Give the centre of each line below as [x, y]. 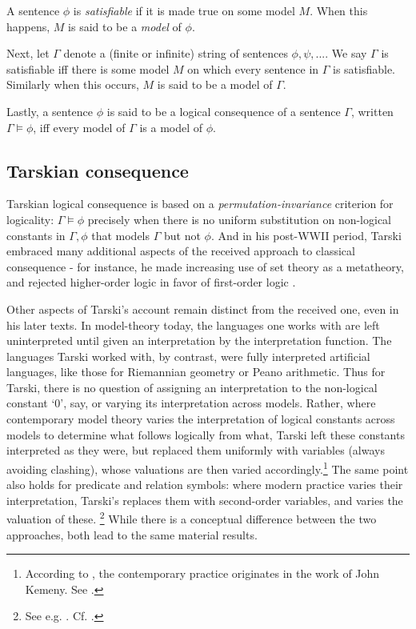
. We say [346, 53]
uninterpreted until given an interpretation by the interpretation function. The [199, 341]
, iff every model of [79, 127]
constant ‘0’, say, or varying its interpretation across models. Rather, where [191, 403]
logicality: [30, 219]
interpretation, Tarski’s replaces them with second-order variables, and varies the [205, 500]
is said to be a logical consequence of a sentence [224, 111]
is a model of [171, 127]
